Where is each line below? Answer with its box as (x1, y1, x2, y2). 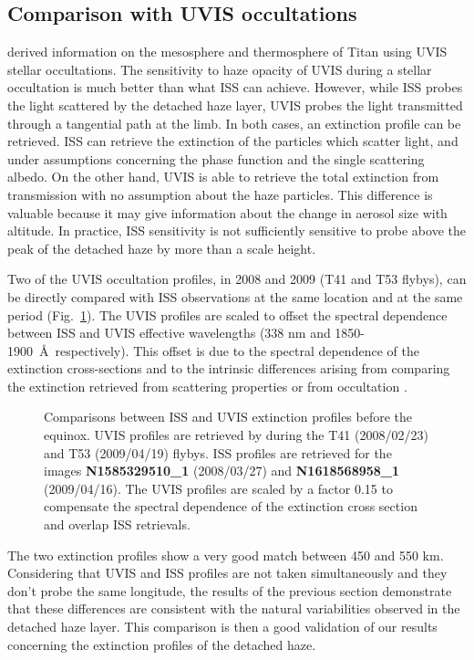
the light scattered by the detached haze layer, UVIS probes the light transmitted (7, 95, 463, 114)
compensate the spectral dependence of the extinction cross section (44, 497, 417, 516)
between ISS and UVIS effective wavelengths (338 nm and (7, 323, 331, 342)
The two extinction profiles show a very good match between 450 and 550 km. (7, 545, 444, 564)
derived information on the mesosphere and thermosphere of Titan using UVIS (7, 42, 448, 61)
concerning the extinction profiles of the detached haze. (7, 634, 316, 654)
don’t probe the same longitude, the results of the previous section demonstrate (7, 581, 452, 600)
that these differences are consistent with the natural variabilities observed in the (7, 599, 460, 618)
